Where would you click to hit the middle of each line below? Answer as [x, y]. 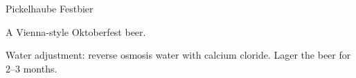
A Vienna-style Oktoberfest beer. [76, 31]
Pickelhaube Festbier [50, 8]
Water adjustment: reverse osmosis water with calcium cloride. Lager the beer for [178, 55]
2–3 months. [32, 68]
